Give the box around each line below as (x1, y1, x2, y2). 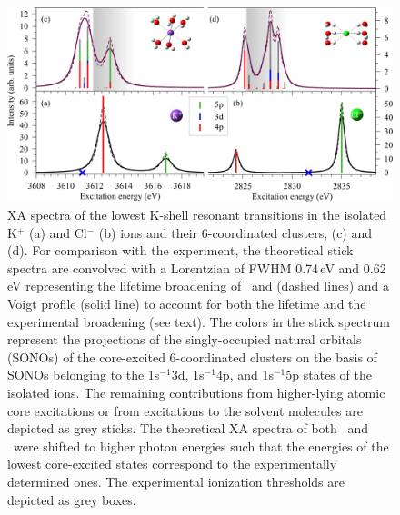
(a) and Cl (28, 223, 87, 242)
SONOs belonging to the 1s (7, 365, 160, 384)
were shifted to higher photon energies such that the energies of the (13, 436, 389, 455)
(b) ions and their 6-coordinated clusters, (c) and (98, 223, 373, 242)
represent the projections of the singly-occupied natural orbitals (7, 330, 362, 349)
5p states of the (285, 365, 372, 384)
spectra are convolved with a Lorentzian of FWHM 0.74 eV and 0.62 (7, 258, 386, 277)
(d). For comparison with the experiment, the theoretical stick (7, 241, 354, 260)
